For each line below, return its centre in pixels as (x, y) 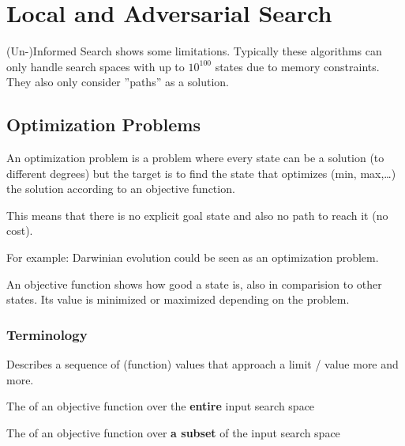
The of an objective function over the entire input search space (161, 406)
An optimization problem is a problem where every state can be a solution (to (195, 158)
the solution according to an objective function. (121, 189)
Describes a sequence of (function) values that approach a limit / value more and (202, 364)
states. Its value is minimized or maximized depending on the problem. (178, 299)
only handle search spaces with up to (96, 66)
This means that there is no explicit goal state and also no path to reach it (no (197, 215)
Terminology (47, 334)
